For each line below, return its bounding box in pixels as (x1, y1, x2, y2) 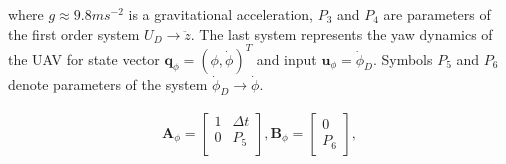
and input (256, 48, 317, 69)
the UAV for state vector (8, 48, 160, 69)
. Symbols (372, 48, 433, 69)
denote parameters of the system (8, 73, 208, 94)
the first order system (8, 23, 140, 44)
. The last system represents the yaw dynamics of (190, 23, 493, 44)
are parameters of (383, 4, 491, 24)
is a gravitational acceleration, (128, 4, 313, 24)
